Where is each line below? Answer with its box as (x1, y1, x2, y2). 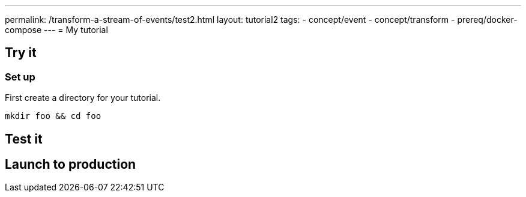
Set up (5, 70, 35, 83)
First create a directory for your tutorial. (5, 92, 161, 103)
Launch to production (5, 157, 136, 172)
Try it (5, 45, 37, 61)
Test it (5, 131, 43, 147)
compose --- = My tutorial (5, 25, 108, 35)
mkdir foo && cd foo (5, 111, 101, 121)
